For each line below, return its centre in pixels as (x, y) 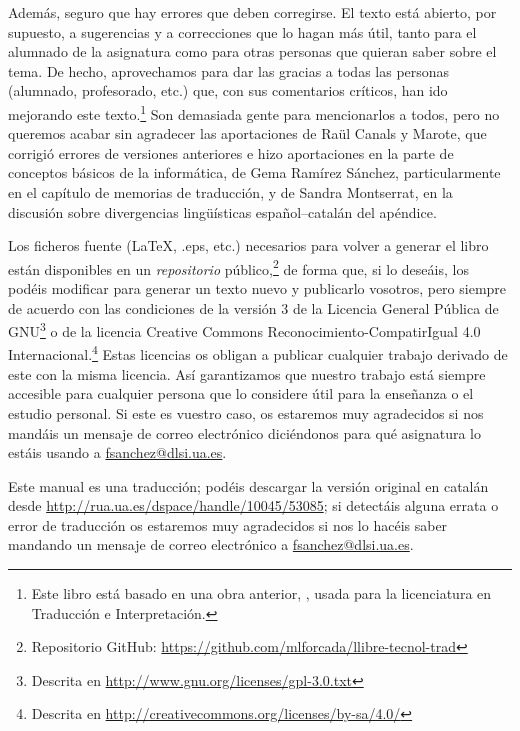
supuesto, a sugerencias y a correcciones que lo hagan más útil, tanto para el (242, 31)
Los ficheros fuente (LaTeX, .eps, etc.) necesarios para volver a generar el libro (248, 245)
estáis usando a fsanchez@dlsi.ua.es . (117, 452)
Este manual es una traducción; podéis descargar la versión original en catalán (248, 485)
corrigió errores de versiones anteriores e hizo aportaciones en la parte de (231, 152)
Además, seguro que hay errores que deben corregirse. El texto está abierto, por (252, 12)
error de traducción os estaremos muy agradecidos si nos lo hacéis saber (228, 524)
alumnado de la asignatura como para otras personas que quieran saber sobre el (252, 51)
